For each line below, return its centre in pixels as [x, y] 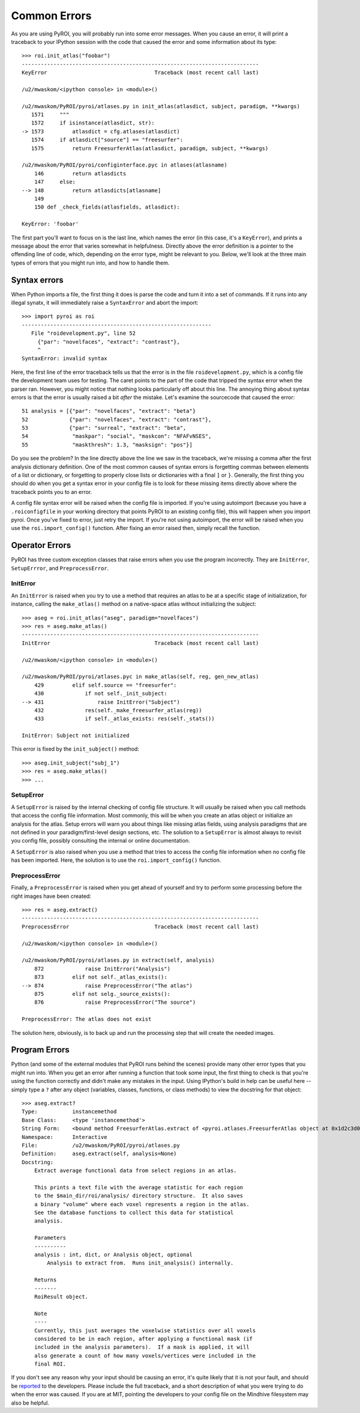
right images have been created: [51, 896]
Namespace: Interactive [64, 1137]
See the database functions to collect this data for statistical [134, 1213]
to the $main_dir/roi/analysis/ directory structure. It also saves [139, 1196]
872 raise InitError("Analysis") [102, 969]
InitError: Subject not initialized [76, 736]
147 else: [55, 182]
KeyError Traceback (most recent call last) [140, 73]
